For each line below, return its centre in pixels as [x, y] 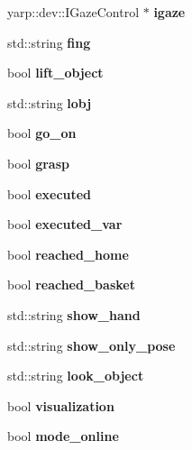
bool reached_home [68, 254]
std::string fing [49, 42]
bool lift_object [55, 73]
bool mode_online [63, 436]
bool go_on [42, 133]
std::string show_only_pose [91, 345]
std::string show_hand [74, 314]
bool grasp [38, 163]
